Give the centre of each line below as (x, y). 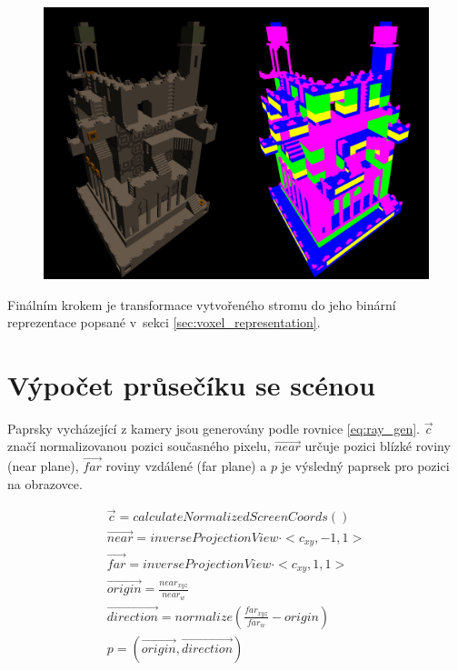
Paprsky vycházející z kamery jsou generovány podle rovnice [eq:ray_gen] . (214, 428)
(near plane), (43, 466)
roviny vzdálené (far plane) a (186, 466)
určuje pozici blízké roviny (378, 446)
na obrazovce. (45, 483)
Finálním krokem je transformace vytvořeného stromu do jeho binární (202, 304)
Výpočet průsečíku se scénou (191, 384)
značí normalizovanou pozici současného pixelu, (139, 446)
